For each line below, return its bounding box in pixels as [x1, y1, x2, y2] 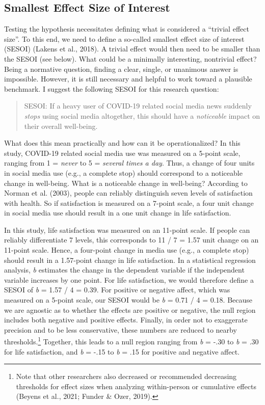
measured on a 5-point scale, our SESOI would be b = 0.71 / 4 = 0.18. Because [4, 294, 253, 305]
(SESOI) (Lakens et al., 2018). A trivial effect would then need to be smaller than [4, 43, 260, 54]
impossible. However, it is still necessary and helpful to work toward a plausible [4, 73, 252, 84]
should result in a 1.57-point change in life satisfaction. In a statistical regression [4, 254, 256, 265]
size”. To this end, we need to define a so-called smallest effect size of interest [4, 33, 245, 44]
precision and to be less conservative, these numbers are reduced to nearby [4, 324, 237, 335]
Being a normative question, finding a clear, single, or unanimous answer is [4, 63, 238, 74]
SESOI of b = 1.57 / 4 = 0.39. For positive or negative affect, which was [4, 284, 230, 295]
